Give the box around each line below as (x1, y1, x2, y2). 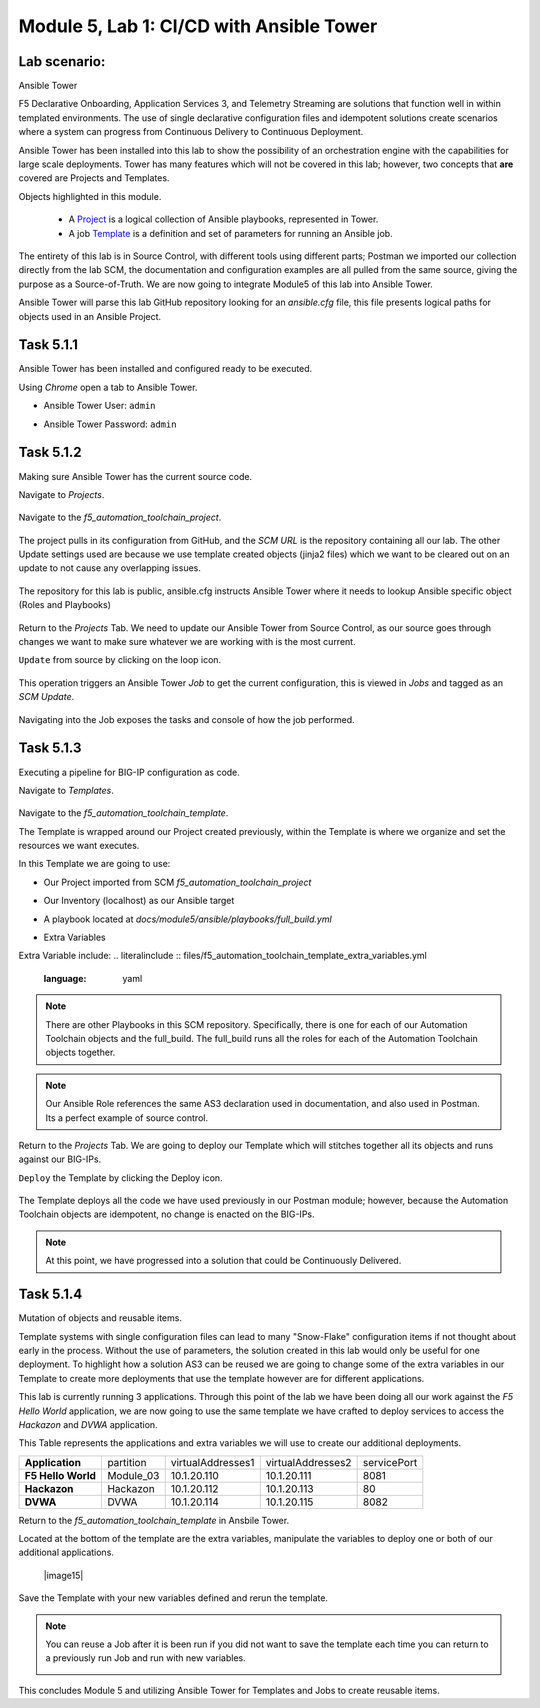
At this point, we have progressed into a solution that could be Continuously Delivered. (45, 1255, 402, 1267)
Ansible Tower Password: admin (43, 418, 177, 430)
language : (43, 972, 87, 984)
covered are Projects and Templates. (18, 172, 170, 184)
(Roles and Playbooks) (18, 599, 112, 611)
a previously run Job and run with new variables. (45, 1652, 247, 1664)
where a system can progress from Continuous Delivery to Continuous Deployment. (18, 126, 364, 138)
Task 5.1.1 (18, 336, 79, 354)
